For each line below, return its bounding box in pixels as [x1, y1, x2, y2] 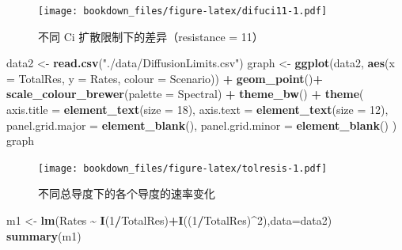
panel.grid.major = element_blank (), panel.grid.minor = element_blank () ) [6, 116, 397, 133]
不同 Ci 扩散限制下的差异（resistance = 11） [38, 28, 264, 44]
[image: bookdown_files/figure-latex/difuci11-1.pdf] [38, 6, 328, 17]
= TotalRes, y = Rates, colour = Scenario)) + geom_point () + [6, 70, 324, 86]
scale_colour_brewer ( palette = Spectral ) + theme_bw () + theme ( [6, 85, 364, 102]
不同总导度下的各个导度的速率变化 [38, 185, 215, 202]
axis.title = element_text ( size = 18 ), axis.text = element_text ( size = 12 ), [6, 101, 389, 118]
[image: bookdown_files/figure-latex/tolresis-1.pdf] [38, 162, 328, 174]
